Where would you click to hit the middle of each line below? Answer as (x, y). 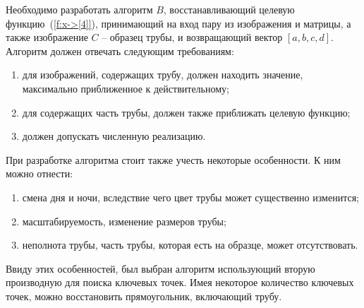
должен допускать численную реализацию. (114, 136)
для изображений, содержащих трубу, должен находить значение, (163, 75)
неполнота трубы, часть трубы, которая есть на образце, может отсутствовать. (190, 245)
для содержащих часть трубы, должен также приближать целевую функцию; (186, 112)
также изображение (47, 37)
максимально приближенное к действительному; (126, 88)
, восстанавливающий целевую (229, 9)
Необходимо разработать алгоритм (79, 9)
